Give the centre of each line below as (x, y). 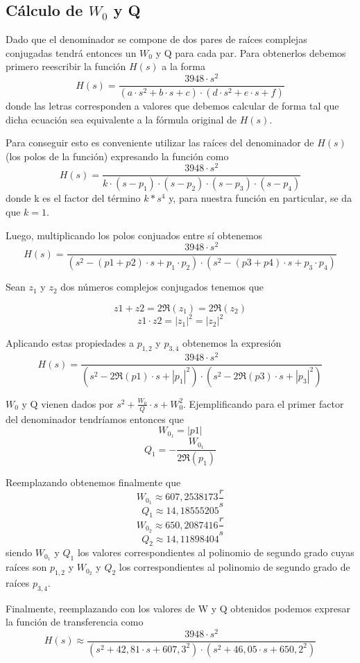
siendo (19, 552)
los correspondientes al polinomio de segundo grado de (234, 567)
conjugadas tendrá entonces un (71, 52)
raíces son (26, 567)
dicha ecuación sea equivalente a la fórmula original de (121, 119)
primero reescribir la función (66, 66)
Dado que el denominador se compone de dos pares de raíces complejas (156, 39)
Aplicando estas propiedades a (70, 343)
